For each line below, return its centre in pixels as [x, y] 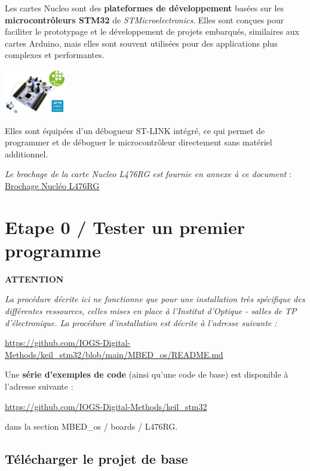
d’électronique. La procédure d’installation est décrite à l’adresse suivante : [141, 322]
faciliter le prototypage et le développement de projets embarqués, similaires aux [152, 31]
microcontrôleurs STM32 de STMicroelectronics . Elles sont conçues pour [145, 19]
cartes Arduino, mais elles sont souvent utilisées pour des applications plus [141, 43]
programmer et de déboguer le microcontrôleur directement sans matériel [139, 142]
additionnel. [27, 154]
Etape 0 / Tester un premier [125, 227]
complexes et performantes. [55, 55]
